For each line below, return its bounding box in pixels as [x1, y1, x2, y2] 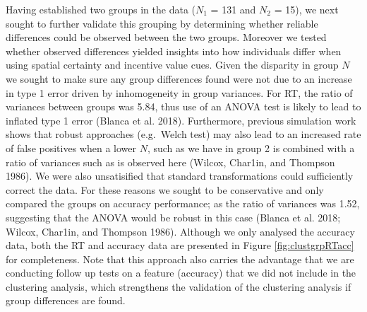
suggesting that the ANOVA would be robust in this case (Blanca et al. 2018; [6, 209, 341, 224]
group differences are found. [6, 293, 126, 308]
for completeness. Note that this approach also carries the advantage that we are [6, 251, 354, 266]
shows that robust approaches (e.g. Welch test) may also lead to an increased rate [6, 127, 361, 141]
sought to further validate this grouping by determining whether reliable [6, 16, 318, 30]
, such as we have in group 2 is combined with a [147, 140, 355, 155]
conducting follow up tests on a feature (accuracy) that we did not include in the [6, 265, 356, 280]
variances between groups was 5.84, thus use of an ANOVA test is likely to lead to [6, 99, 361, 114]
